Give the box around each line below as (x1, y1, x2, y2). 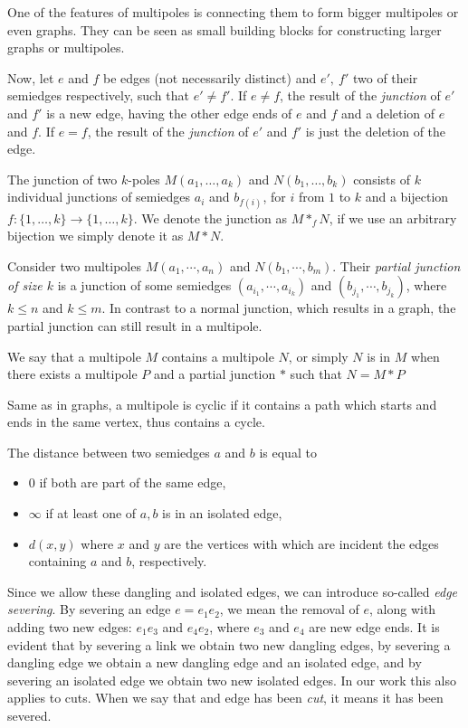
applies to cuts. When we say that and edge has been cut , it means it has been (7, 688, 444, 707)
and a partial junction (154, 364, 276, 383)
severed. (7, 706, 52, 724)
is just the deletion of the (305, 121, 446, 140)
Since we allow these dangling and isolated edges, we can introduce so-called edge (7, 581, 458, 600)
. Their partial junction (332, 256, 461, 275)
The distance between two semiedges (7, 442, 210, 461)
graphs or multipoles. (7, 38, 125, 57)
